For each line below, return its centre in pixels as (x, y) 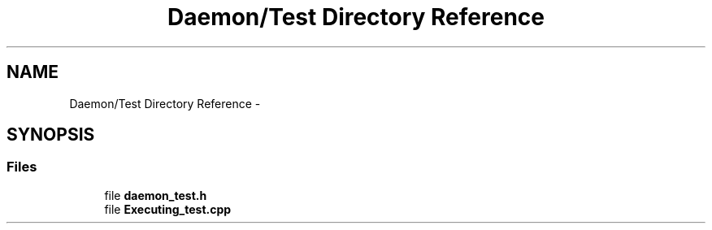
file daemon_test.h (156, 195)
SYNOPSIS (51, 135)
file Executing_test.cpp (168, 209)
